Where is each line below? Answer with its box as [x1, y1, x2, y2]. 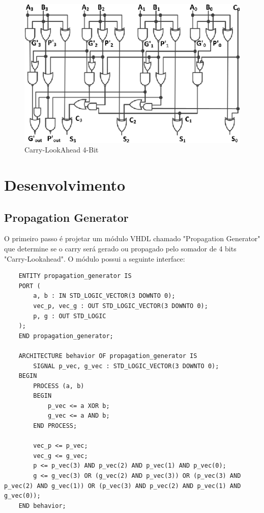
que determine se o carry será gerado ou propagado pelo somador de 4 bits [4, 243, 237, 253]
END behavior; [18, 502, 66, 509]
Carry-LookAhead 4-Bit [24, 144, 99, 155]
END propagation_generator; [18, 332, 113, 340]
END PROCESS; [33, 422, 77, 430]
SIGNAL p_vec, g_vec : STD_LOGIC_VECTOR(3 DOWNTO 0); [33, 362, 219, 370]
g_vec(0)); [4, 492, 41, 500]
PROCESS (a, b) [33, 382, 84, 390]
